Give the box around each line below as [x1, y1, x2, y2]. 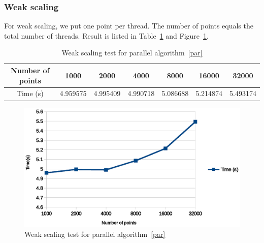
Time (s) [16, 88, 44, 99]
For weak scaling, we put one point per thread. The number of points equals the [4, 20, 253, 31]
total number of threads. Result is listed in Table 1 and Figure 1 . [4, 30, 209, 41]
